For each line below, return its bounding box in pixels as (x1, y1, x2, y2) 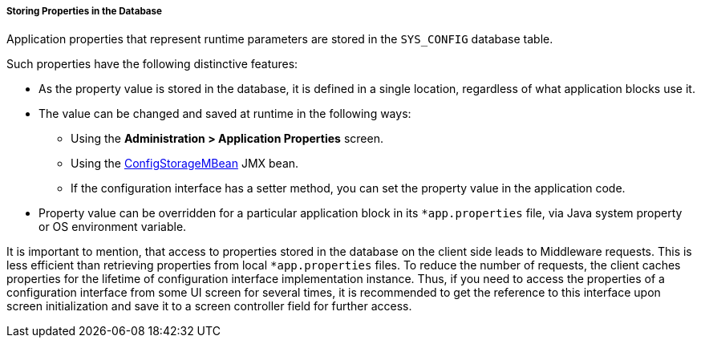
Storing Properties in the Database (6, 6, 162, 17)
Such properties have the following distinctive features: (6, 57, 298, 71)
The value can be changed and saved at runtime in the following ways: (38, 107, 411, 121)
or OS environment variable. (38, 220, 187, 234)
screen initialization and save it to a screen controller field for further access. (6, 299, 412, 314)
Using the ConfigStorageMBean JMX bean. (71, 156, 299, 171)
